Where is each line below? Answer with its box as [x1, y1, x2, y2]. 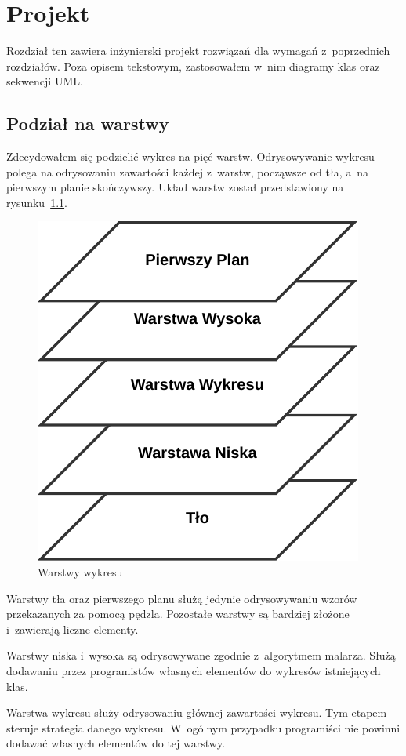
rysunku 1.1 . [6, 194, 67, 210]
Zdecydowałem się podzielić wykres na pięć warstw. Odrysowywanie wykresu [6, 148, 375, 165]
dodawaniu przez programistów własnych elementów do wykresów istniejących [6, 663, 381, 679]
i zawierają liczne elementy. [6, 620, 139, 637]
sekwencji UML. [6, 73, 83, 89]
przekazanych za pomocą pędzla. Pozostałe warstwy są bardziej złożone [6, 605, 350, 622]
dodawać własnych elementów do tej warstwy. [6, 735, 226, 751]
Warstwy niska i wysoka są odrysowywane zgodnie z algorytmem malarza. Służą [6, 647, 396, 663]
